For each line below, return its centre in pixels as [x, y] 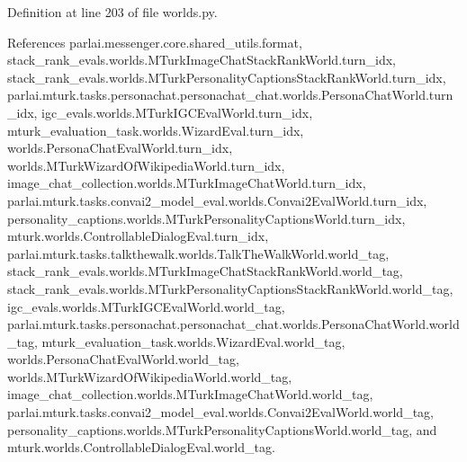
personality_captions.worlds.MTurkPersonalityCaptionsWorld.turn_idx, [207, 218]
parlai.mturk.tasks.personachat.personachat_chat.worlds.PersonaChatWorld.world [233, 324]
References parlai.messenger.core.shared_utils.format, [155, 42]
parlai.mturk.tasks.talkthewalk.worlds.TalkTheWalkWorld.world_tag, [198, 253]
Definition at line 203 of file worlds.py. [112, 12]
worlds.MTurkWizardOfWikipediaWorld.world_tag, [150, 376]
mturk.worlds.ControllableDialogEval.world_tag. [141, 447]
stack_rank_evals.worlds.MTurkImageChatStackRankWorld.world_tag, [205, 271]
